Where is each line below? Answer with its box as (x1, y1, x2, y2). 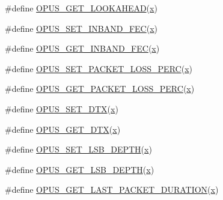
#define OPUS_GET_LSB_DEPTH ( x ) (5, 163, 154, 175)
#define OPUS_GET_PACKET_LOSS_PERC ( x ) (5, 82, 195, 95)
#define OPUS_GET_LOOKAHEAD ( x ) (5, 2, 157, 14)
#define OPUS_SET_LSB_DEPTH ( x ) (5, 143, 152, 156)
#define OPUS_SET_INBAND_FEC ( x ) (5, 22, 158, 34)
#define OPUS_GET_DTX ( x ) (5, 123, 121, 135)
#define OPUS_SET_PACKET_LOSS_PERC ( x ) (5, 62, 192, 74)
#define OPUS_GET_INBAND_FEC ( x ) (5, 42, 160, 55)
